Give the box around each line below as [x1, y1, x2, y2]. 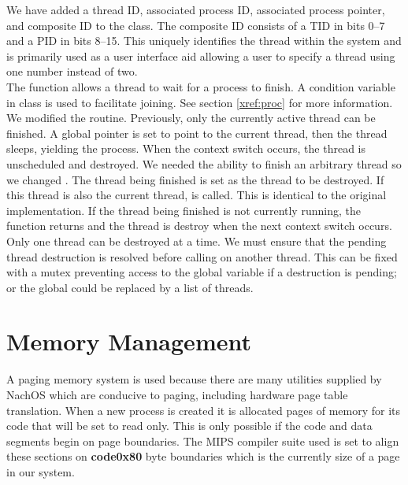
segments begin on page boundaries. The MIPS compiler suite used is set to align [6, 432, 399, 449]
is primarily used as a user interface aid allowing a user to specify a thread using [6, 47, 395, 64]
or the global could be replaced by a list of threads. [6, 279, 254, 295]
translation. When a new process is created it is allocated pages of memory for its [6, 402, 401, 418]
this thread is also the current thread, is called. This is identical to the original [6, 187, 387, 203]
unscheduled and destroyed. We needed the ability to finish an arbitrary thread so [6, 155, 402, 172]
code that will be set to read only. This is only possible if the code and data [6, 417, 373, 434]
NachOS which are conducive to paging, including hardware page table [6, 387, 348, 402]
